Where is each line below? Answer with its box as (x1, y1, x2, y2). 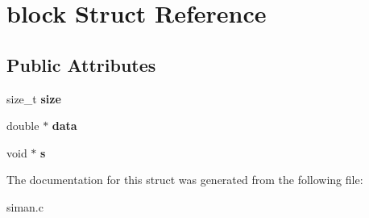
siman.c (6, 198, 44, 215)
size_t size (6, 90, 61, 107)
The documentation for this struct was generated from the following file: (6, 171, 363, 188)
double (6, 117, 39, 134)
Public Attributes (6, 52, 156, 77)
